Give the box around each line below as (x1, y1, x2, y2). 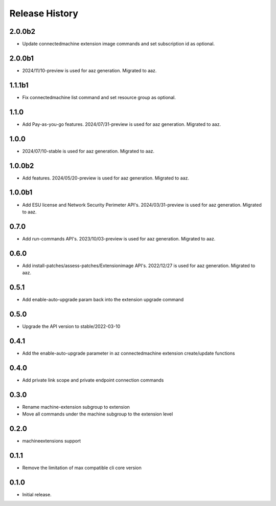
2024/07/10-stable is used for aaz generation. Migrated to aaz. (22, 148, 155, 154)
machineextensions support (22, 437, 81, 444)
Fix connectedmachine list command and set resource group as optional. (22, 94, 176, 100)
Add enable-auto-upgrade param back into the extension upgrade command (22, 297, 184, 302)
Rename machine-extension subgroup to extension (22, 404, 130, 410)
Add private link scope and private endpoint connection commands (22, 377, 164, 383)
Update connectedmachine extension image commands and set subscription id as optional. (22, 41, 215, 47)
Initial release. (22, 491, 52, 497)
